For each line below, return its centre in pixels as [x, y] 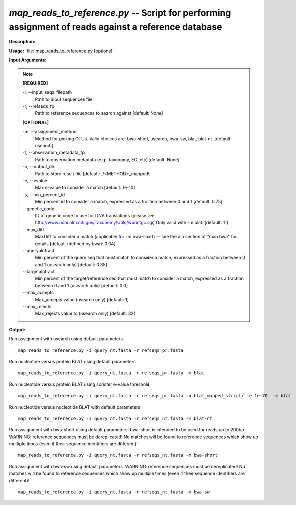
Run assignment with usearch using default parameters [66, 339]
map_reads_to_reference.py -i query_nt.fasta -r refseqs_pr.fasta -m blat [111, 373]
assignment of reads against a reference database [116, 27]
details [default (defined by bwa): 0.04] [75, 244]
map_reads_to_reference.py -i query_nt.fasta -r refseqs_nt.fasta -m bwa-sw [114, 492]
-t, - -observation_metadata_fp [54, 153]
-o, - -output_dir [39, 167]
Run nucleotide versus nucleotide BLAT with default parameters [75, 407]
